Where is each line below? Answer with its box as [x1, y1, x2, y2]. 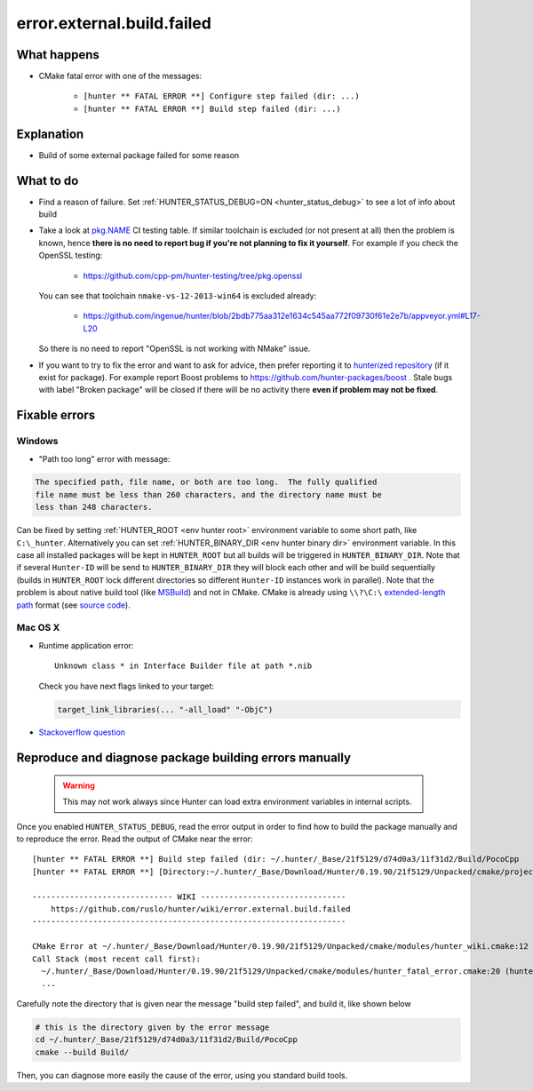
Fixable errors [16, 408, 96, 423]
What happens [16, 47, 99, 62]
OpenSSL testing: [38, 250, 103, 261]
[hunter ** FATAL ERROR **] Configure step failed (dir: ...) [83, 92, 360, 101]
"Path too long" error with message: [38, 453, 171, 464]
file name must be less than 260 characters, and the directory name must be [35, 490, 382, 499]
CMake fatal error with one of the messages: [38, 71, 203, 82]
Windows [16, 435, 59, 448]
